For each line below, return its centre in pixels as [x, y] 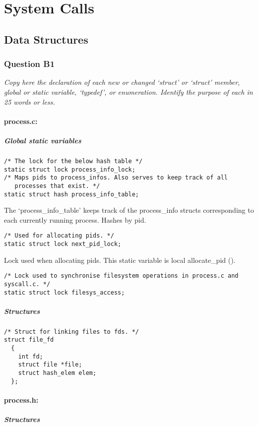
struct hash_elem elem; [57, 373]
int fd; [31, 356]
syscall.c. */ [27, 284]
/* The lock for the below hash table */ [73, 161]
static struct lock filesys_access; [64, 292]
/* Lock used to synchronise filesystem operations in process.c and [121, 276]
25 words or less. [30, 101]
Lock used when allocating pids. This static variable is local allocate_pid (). [120, 260]
